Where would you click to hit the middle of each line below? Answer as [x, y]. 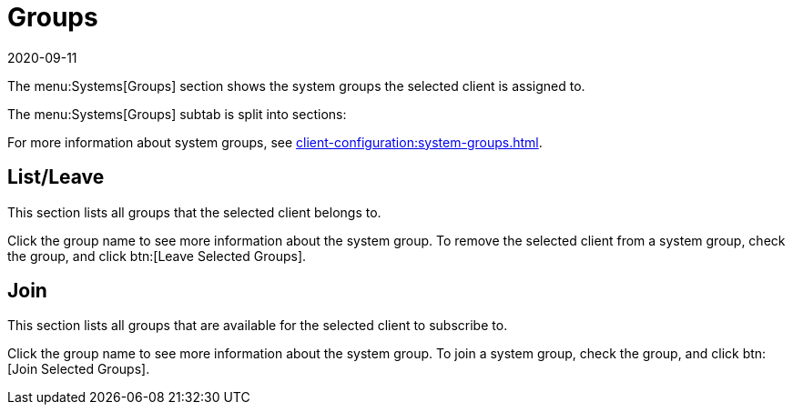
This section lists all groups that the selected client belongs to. [194, 212]
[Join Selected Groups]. [79, 369]
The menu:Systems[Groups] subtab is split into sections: [177, 114]
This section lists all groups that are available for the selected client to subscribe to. [258, 326]
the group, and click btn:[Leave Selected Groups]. [157, 256]
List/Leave [56, 177]
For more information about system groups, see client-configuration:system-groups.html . [275, 142]
